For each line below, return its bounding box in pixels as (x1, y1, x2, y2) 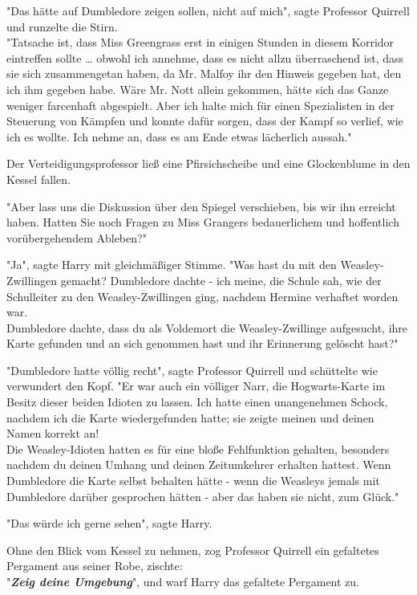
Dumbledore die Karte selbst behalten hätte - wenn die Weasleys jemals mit (6, 472, 380, 489)
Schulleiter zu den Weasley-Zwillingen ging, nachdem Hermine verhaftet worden (6, 287, 399, 304)
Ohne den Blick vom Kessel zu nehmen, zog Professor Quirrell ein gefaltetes (6, 541, 379, 558)
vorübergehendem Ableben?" (6, 229, 147, 246)
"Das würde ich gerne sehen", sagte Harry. (6, 515, 213, 532)
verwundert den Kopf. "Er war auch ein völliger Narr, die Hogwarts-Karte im (6, 377, 386, 394)
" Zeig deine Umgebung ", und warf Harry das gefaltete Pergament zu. (6, 573, 359, 589)
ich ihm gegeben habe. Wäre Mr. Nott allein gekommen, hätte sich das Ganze (6, 80, 389, 97)
